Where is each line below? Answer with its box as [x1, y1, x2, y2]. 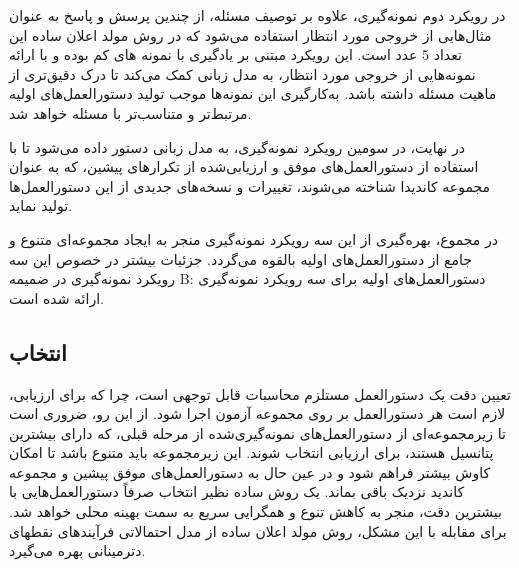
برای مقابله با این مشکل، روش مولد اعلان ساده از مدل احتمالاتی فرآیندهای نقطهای [9, 520, 507, 541]
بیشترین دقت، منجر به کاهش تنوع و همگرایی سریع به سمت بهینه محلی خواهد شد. [9, 501, 502, 522]
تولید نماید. [9, 195, 73, 216]
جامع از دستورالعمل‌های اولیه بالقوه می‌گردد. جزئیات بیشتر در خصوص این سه [9, 248, 472, 269]
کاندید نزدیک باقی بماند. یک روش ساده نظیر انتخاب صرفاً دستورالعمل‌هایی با [9, 481, 465, 502]
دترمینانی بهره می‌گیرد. [9, 540, 146, 561]
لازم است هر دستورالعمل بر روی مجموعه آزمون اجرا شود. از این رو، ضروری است [9, 403, 506, 424]
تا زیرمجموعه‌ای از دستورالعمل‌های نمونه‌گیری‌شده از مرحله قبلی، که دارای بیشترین [9, 422, 506, 443]
